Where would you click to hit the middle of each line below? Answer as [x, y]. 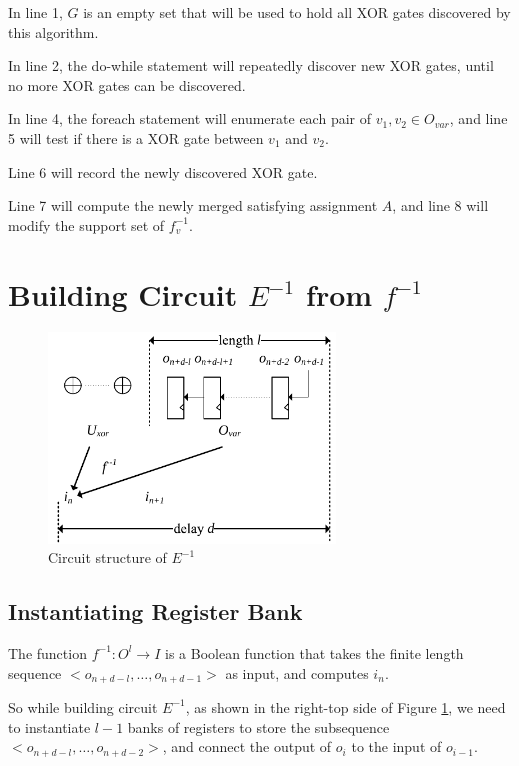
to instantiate [49, 726]
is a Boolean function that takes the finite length [314, 652]
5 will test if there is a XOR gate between [136, 137]
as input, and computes [297, 672]
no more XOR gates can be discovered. [127, 84]
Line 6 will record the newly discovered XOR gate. [163, 171]
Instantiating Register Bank [155, 611]
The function [47, 652]
